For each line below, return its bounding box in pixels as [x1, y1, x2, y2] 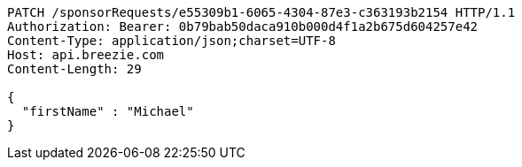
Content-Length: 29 [7, 62, 142, 76]
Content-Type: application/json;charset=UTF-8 [7, 34, 336, 48]
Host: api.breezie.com [7, 48, 165, 62]
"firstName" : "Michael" [21, 104, 194, 118]
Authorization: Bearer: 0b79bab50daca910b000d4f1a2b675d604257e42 [7, 19, 479, 34]
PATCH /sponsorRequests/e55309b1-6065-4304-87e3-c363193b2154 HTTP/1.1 [7, 5, 516, 19]
